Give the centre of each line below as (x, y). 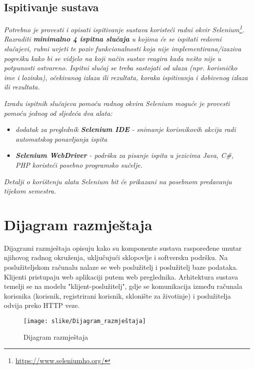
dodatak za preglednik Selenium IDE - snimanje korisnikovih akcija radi (126, 129)
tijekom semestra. (30, 191)
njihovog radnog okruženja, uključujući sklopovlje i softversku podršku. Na (116, 257)
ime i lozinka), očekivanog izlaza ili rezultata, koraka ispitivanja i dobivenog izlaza (126, 77)
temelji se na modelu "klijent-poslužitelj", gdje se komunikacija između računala (123, 286)
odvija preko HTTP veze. (42, 305)
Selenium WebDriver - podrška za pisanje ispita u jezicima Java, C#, (125, 155)
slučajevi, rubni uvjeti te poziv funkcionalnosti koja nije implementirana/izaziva (123, 49)
